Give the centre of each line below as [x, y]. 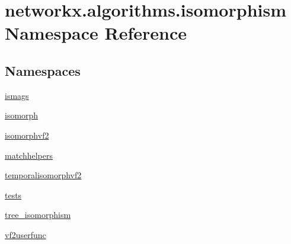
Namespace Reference [96, 33]
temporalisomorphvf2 [43, 175]
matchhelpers [29, 155]
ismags [17, 95]
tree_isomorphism [38, 215]
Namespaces [43, 70]
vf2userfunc [25, 234]
